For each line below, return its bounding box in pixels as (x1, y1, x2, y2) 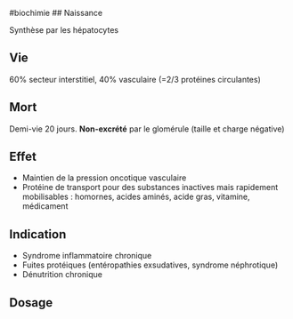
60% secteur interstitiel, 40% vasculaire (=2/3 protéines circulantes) (9, 74, 261, 84)
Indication (9, 227, 67, 242)
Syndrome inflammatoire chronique (21, 251, 152, 261)
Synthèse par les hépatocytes (9, 25, 118, 35)
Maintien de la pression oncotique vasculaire (21, 172, 187, 183)
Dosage (9, 295, 53, 310)
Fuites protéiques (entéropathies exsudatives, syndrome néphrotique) (21, 259, 279, 270)
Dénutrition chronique (21, 269, 102, 280)
